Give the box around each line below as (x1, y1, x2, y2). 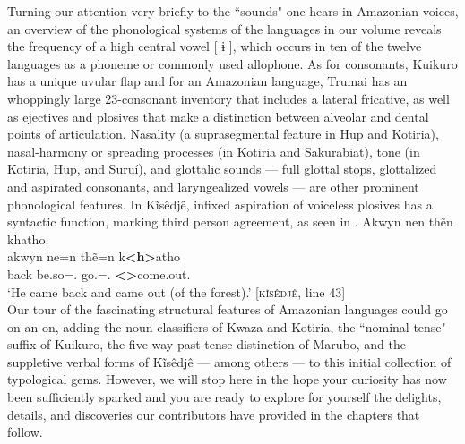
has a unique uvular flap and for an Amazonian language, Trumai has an (7, 72, 408, 90)
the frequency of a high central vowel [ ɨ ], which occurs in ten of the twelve (7, 37, 422, 55)
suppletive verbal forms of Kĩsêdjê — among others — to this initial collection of (7, 352, 452, 371)
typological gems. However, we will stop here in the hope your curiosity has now (7, 370, 447, 388)
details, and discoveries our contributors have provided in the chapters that (7, 405, 420, 423)
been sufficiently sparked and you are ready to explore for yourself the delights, (7, 388, 442, 406)
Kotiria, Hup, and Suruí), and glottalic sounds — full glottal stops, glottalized (7, 159, 437, 178)
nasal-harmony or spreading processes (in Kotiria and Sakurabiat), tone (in (7, 141, 420, 160)
